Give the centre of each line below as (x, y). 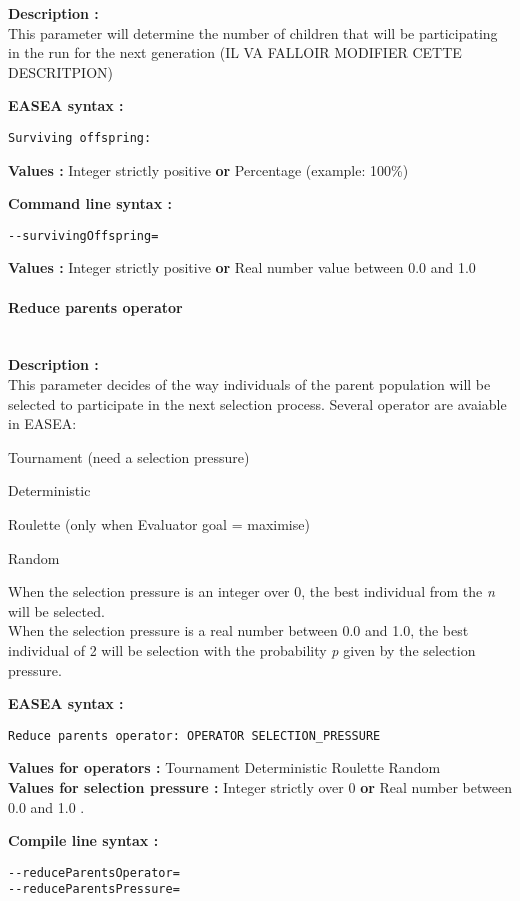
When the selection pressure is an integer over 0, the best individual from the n (251, 591)
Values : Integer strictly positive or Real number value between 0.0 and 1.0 (242, 267)
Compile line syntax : (83, 840)
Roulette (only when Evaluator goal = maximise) (159, 524)
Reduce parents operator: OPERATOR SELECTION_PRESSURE (194, 735)
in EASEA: (42, 423)
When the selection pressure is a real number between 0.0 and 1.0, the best (238, 630)
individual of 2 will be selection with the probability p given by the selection (242, 649)
